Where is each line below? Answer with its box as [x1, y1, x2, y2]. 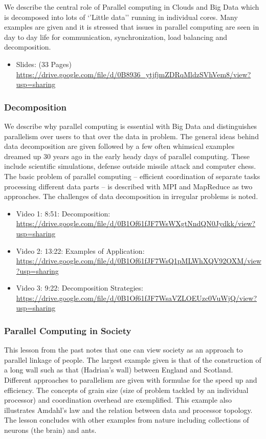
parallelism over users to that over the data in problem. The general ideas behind [4, 130, 259, 141]
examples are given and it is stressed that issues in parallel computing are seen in [4, 21, 259, 32]
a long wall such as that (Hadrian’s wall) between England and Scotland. [4, 364, 233, 375]
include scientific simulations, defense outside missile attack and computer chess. [4, 161, 256, 171]
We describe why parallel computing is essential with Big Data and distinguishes [4, 120, 257, 131]
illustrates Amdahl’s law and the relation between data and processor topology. [4, 404, 253, 415]
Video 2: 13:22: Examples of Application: [16, 245, 145, 256]
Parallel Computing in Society [4, 324, 131, 337]
